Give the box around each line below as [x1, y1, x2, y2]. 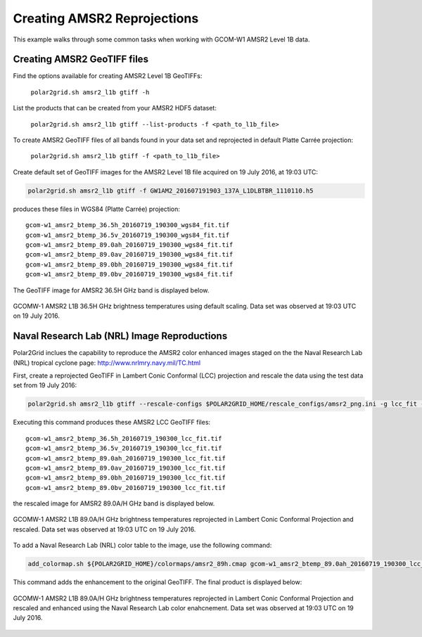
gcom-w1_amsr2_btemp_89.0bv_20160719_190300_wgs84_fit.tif [25, 271, 234, 278]
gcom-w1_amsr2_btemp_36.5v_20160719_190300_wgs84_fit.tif [25, 231, 230, 239]
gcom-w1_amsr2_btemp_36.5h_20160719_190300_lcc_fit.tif [25, 435, 222, 442]
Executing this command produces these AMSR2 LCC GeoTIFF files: [13, 418, 211, 427]
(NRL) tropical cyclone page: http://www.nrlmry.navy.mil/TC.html [13, 359, 200, 367]
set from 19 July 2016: [13, 381, 77, 390]
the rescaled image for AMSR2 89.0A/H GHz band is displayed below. [13, 499, 215, 508]
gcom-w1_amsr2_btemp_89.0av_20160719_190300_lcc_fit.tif [25, 464, 226, 472]
